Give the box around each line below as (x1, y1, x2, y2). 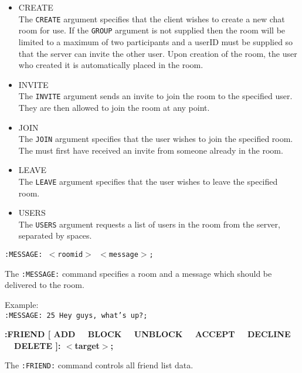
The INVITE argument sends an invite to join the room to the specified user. (18, 90, 293, 102)
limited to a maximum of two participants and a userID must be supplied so (18, 35, 293, 48)
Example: (5, 298, 39, 310)
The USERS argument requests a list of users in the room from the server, (18, 218, 280, 230)
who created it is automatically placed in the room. (18, 59, 203, 71)
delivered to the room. (5, 279, 84, 291)
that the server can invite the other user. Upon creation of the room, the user (18, 47, 297, 59)
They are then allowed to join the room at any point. (18, 101, 210, 113)
